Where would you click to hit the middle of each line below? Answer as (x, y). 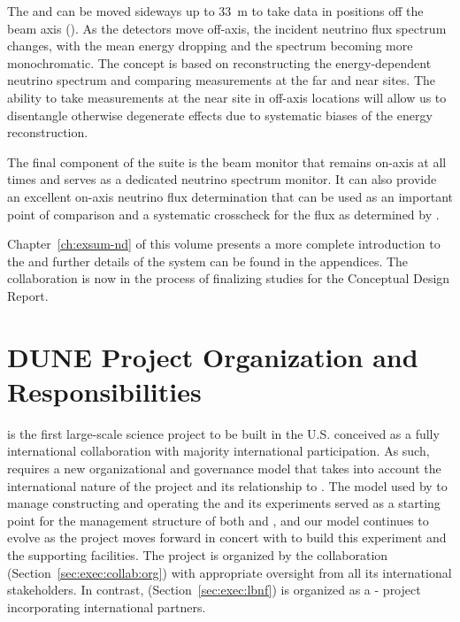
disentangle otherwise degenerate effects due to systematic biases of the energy (220, 115)
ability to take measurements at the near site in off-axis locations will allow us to (227, 97)
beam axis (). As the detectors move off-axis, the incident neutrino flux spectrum (227, 28)
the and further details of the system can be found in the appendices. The (208, 261)
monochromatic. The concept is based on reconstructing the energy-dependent (219, 62)
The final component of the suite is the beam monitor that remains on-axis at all (227, 161)
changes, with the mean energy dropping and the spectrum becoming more (210, 46)
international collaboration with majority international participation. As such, (218, 451)
